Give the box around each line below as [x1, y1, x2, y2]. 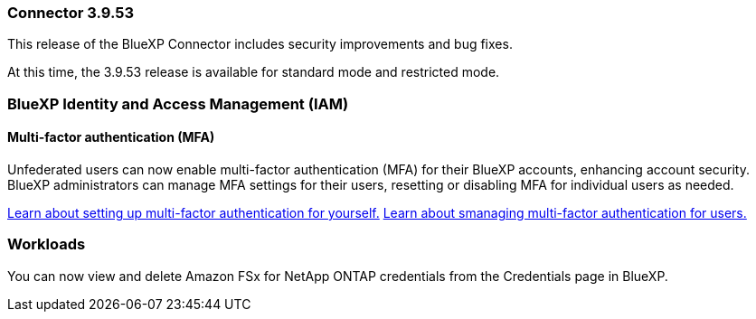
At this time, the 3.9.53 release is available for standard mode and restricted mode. [7, 64, 500, 80]
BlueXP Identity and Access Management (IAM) [7, 94, 349, 113]
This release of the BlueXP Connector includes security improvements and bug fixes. [7, 36, 513, 52]
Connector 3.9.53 [7, 4, 134, 22]
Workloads [7, 235, 86, 254]
